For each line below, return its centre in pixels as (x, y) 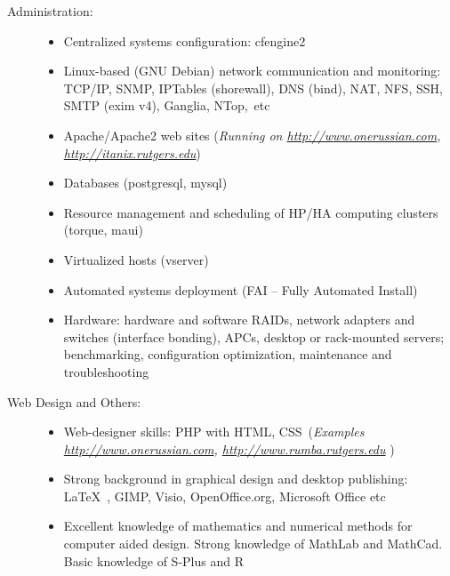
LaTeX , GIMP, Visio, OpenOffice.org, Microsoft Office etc (225, 496)
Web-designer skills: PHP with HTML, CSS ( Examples (214, 432)
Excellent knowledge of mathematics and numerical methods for (238, 526)
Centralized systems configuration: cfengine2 (185, 40)
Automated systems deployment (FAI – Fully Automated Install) (241, 289)
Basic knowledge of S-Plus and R (153, 560)
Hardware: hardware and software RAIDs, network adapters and (239, 320)
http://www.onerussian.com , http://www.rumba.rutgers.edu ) (229, 448)
